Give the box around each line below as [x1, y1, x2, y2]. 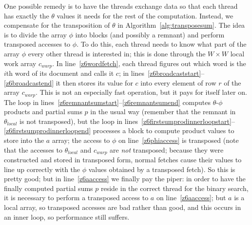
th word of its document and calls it [6, 68, 114, 78]
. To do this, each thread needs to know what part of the [77, 39, 247, 49]
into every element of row [140, 77, 216, 87]
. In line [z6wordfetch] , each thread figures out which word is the [52, 58, 246, 68]
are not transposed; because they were [110, 144, 224, 155]
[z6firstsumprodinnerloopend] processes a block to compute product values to [4, 125, 234, 136]
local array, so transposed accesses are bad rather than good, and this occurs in [4, 202, 241, 212]
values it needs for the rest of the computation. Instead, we [57, 10, 233, 20]
